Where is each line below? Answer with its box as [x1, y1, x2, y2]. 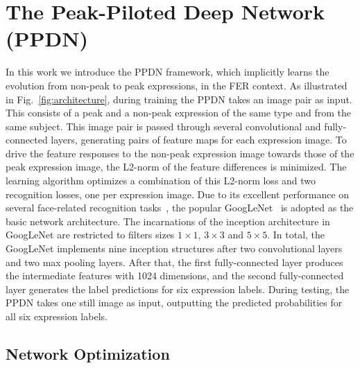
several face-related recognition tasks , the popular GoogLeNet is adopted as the [6, 200, 354, 215]
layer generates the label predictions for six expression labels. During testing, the [6, 281, 350, 296]
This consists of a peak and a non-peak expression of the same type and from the [6, 105, 351, 120]
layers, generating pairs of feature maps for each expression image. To [51, 132, 347, 147]
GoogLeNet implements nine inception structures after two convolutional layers [6, 241, 343, 256]
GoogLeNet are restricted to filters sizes [6, 227, 175, 242]
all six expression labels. [6, 309, 108, 323]
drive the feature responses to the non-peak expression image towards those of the [6, 146, 354, 160]
